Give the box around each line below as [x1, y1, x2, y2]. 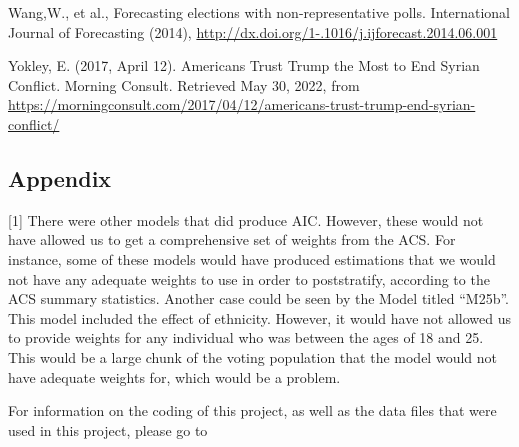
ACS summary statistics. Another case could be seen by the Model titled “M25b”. [8, 288, 510, 309]
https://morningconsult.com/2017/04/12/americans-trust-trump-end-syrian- [8, 94, 476, 115]
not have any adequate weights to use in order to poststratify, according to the [8, 268, 490, 289]
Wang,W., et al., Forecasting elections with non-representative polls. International [8, 2, 510, 22]
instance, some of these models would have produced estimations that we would [8, 248, 496, 269]
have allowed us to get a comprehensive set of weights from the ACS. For [8, 229, 456, 250]
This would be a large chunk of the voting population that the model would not [8, 346, 497, 367]
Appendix [8, 162, 112, 193]
